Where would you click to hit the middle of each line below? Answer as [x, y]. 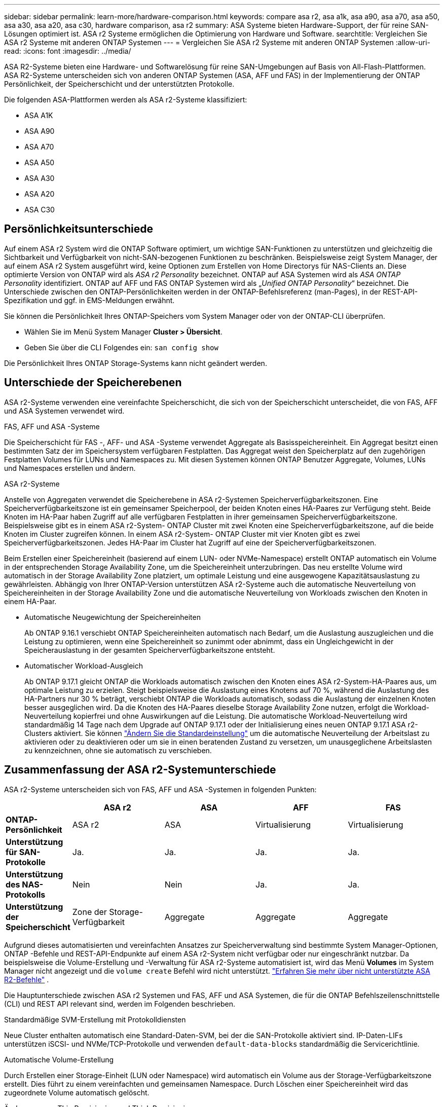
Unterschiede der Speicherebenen [93, 383]
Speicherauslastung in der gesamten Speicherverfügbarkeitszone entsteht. [150, 650]
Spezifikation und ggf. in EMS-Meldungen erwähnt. [89, 300]
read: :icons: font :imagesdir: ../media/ [68, 51]
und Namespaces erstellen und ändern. [70, 468]
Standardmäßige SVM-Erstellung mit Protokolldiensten [95, 1019]
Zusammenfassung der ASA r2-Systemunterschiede [140, 770]
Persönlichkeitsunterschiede [79, 229]
